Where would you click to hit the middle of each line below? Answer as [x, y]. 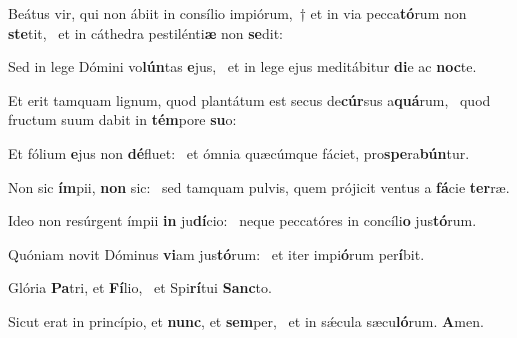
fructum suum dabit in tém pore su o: [122, 119]
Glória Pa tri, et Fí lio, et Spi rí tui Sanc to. [140, 287]
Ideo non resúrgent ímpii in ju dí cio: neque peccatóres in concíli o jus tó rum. [242, 220]
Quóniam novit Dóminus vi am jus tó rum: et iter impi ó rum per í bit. [216, 253]
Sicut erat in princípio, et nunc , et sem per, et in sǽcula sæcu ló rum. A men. [246, 320]
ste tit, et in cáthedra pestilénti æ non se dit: [145, 32]
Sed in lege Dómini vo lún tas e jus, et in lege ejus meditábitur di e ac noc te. [242, 66]
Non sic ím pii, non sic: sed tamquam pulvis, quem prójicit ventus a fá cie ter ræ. [259, 186]
